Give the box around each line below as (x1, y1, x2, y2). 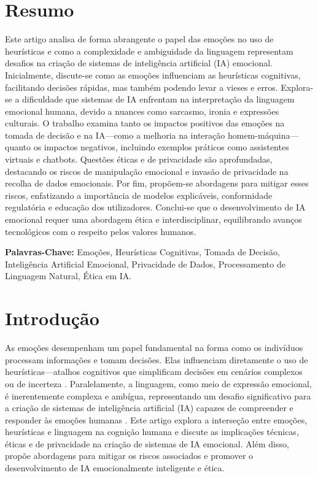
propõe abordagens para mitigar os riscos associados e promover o (5, 449, 254, 462)
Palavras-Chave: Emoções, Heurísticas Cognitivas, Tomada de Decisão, (5, 245, 280, 258)
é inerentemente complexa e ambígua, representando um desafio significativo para (5, 389, 311, 402)
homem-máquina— (227, 128, 299, 141)
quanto (5, 141, 31, 153)
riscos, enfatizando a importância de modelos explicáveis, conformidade (5, 188, 273, 201)
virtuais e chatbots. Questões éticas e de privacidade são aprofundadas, (5, 153, 273, 166)
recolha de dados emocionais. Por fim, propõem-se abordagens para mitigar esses (5, 177, 309, 190)
